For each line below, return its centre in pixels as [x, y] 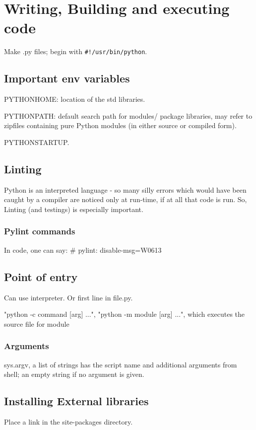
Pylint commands [40, 231]
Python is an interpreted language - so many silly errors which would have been [125, 189]
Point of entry [41, 276]
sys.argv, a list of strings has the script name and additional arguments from [121, 364]
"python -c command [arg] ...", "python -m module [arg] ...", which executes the [125, 314]
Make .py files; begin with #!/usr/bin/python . [76, 51]
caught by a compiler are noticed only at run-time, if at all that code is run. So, [126, 199]
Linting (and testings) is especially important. [74, 209]
